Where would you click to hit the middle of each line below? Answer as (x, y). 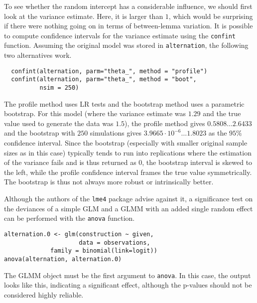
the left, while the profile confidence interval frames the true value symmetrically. (128, 172)
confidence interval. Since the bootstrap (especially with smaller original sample (126, 143)
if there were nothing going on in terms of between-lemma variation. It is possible (128, 26)
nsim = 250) (59, 88)
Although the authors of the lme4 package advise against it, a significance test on (128, 198)
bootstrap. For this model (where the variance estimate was (95, 113)
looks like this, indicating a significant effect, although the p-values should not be (128, 285)
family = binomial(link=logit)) (104, 251)
